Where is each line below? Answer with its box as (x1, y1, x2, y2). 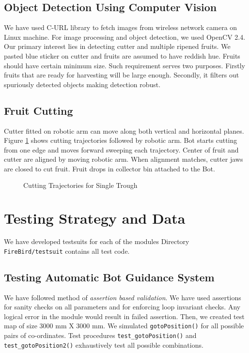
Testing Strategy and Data (4, 208, 186, 228)
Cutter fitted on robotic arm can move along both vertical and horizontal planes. (4, 125, 244, 136)
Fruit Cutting (4, 103, 73, 118)
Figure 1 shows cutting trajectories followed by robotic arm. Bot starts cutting (4, 135, 237, 145)
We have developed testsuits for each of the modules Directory (4, 236, 189, 246)
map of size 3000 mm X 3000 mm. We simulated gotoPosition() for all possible (4, 321, 244, 331)
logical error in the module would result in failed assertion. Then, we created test (4, 311, 245, 321)
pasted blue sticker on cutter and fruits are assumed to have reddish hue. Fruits (4, 50, 240, 61)
